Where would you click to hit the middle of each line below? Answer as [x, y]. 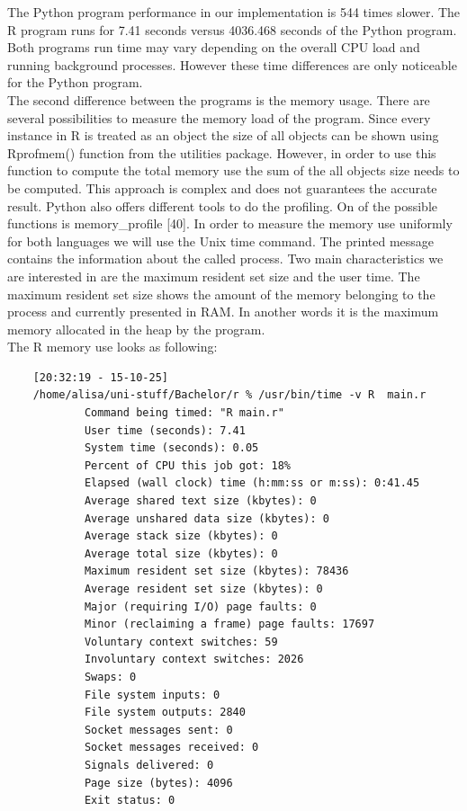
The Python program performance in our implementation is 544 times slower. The [234, 12]
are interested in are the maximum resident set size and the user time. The [214, 276]
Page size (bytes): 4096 [158, 783]
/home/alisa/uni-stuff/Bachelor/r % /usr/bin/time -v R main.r [229, 395]
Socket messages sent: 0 [158, 730]
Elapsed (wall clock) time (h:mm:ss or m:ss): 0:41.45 [252, 483]
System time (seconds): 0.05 [171, 448]
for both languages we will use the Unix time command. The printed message [221, 241]
